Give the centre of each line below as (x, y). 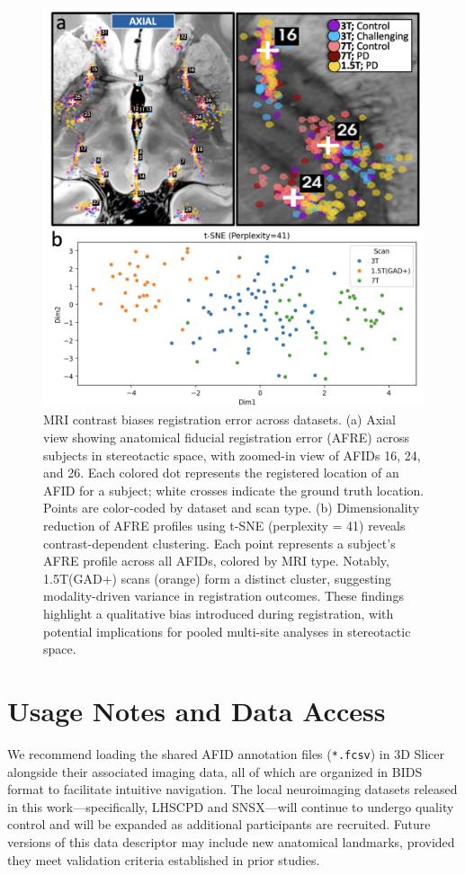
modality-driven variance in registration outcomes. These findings (224, 596)
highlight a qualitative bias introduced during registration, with (219, 613)
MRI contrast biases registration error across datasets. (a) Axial (219, 420)
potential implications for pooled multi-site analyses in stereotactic (227, 631)
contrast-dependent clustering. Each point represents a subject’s (219, 543)
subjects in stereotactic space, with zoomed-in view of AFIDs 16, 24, (232, 455)
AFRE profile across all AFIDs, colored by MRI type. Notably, (216, 561)
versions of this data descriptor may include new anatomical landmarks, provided (231, 841)
